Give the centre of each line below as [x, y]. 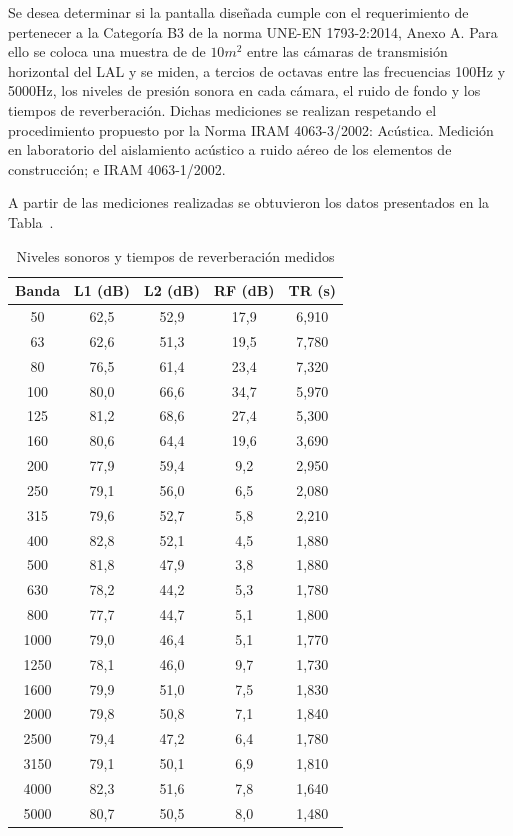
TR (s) [312, 290]
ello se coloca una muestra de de [107, 51]
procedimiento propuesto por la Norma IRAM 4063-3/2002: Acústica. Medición [251, 129]
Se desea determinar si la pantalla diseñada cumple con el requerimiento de [238, 12]
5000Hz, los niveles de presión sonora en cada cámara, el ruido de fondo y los [244, 90]
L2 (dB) [172, 290]
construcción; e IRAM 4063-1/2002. [117, 168]
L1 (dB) [102, 290]
